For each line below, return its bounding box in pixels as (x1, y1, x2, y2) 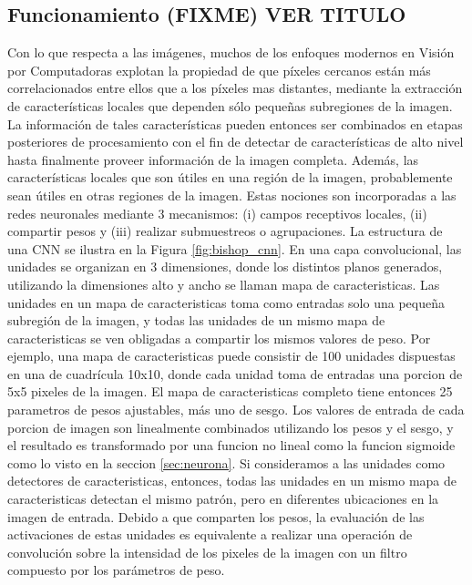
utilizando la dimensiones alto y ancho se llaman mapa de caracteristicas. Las (7, 274, 440, 293)
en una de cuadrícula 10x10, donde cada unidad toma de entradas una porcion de (7, 364, 463, 383)
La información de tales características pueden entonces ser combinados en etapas (7, 114, 463, 133)
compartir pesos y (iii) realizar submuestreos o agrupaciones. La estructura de (7, 221, 443, 241)
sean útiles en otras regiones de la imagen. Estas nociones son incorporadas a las (7, 185, 457, 204)
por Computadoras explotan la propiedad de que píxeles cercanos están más (7, 60, 431, 79)
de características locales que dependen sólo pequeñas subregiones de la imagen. (7, 96, 453, 115)
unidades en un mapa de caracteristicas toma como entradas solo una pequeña (7, 292, 445, 312)
